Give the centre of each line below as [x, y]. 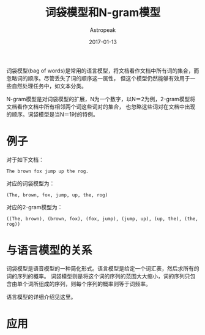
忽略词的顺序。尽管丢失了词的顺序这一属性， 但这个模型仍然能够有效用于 [98, 78]
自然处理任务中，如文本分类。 [49, 86]
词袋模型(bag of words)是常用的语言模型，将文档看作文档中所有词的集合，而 [103, 71]
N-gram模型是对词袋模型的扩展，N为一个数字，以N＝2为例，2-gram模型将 [101, 99]
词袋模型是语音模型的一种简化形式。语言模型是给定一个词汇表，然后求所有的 [103, 268]
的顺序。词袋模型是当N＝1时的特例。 [53, 114]
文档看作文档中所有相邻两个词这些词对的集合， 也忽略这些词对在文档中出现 [101, 106]
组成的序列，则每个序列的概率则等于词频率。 [95, 283]
